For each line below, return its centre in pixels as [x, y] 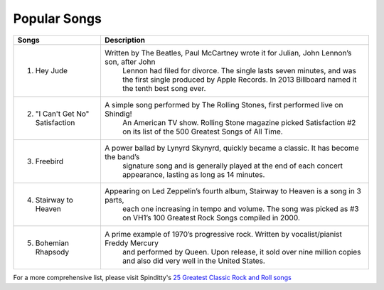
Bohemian [52, 243]
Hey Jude [51, 70]
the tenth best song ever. [164, 88]
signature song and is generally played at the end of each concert [233, 166]
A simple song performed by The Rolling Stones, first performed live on [224, 104]
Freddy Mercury [132, 243]
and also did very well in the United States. [194, 261]
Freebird [49, 161]
